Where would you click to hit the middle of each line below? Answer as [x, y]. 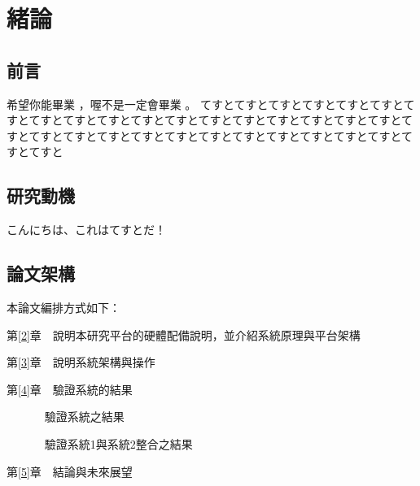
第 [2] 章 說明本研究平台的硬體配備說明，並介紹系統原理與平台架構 [184, 334]
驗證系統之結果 [84, 417]
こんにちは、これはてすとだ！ [86, 230]
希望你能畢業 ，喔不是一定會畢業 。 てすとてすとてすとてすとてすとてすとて [211, 104]
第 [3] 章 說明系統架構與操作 [81, 362]
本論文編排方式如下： [63, 307]
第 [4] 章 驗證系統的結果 [70, 389]
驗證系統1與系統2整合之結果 [118, 443]
